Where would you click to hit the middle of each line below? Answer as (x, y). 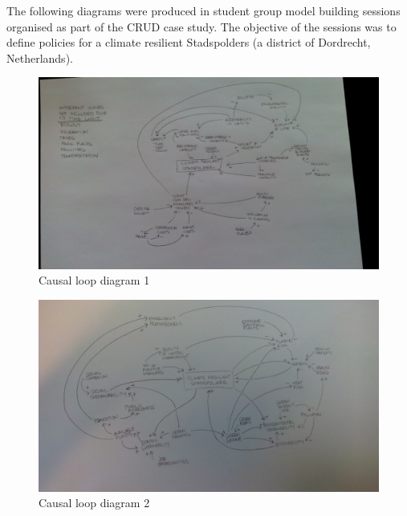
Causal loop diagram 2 (94, 503)
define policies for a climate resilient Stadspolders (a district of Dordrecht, (189, 42)
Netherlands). (40, 57)
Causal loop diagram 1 (94, 280)
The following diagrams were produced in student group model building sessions (203, 10)
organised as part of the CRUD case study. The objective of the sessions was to (201, 26)
